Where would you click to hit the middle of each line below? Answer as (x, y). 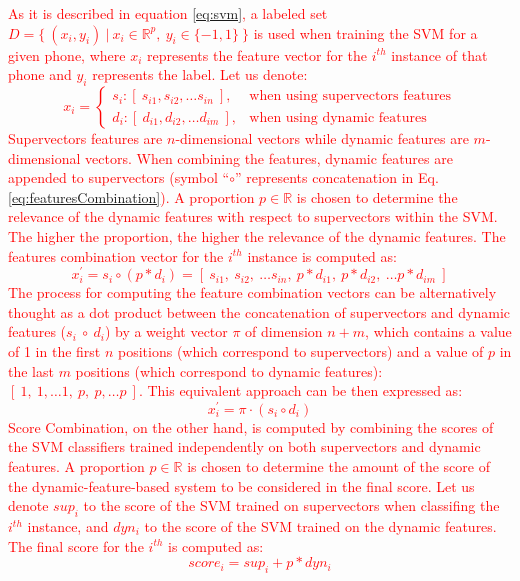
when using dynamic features (338, 117)
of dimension (284, 331)
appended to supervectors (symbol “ (119, 177)
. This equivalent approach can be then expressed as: (300, 390)
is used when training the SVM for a (365, 32)
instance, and (68, 526)
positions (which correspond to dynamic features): (229, 370)
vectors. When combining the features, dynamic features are (269, 157)
